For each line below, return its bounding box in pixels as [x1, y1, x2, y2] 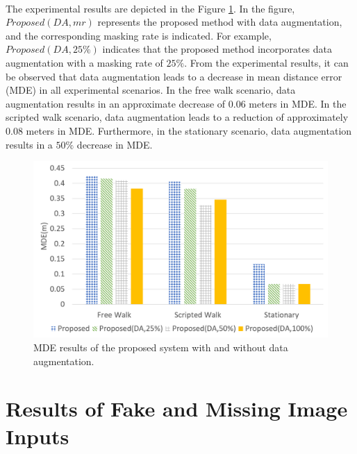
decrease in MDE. [76, 137, 153, 151]
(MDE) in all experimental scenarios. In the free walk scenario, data [6, 83, 296, 97]
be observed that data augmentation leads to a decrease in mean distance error [6, 69, 342, 83]
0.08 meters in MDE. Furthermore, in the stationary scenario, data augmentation [6, 123, 352, 137]
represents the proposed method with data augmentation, [97, 15, 342, 29]
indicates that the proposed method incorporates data [102, 42, 333, 56]
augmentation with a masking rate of [6, 55, 163, 69]
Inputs [6, 421, 69, 450]
